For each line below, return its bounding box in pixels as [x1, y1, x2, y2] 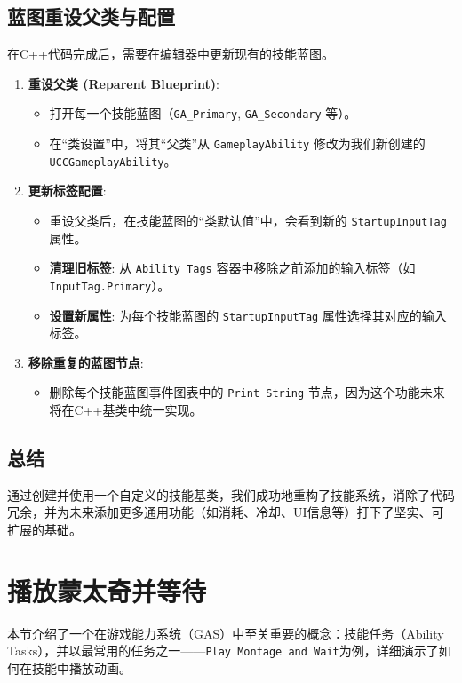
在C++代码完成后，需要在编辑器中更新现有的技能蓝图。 [7, 44, 334, 63]
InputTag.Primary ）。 [49, 275, 171, 294]
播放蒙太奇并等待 [7, 572, 207, 608]
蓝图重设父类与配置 [7, 3, 175, 30]
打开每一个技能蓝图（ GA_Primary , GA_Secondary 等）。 [49, 104, 357, 123]
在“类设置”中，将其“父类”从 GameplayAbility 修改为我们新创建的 [49, 134, 426, 153]
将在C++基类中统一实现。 [49, 401, 203, 419]
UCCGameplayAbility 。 [49, 151, 177, 170]
